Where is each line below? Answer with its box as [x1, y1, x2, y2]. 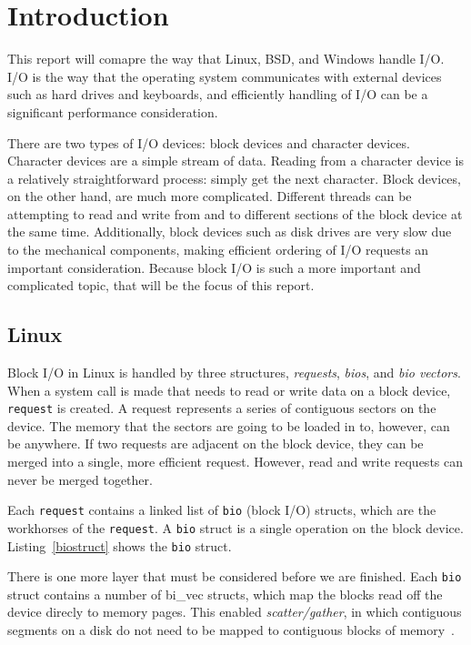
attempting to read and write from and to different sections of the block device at [7, 204, 463, 223]
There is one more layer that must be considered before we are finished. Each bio [7, 567, 462, 586]
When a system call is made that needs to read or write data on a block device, [7, 380, 451, 399]
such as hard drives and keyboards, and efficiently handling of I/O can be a [7, 85, 428, 104]
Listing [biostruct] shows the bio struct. [7, 536, 232, 555]
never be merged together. [7, 469, 153, 489]
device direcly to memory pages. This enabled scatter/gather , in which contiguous [7, 602, 462, 621]
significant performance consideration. [7, 102, 218, 121]
